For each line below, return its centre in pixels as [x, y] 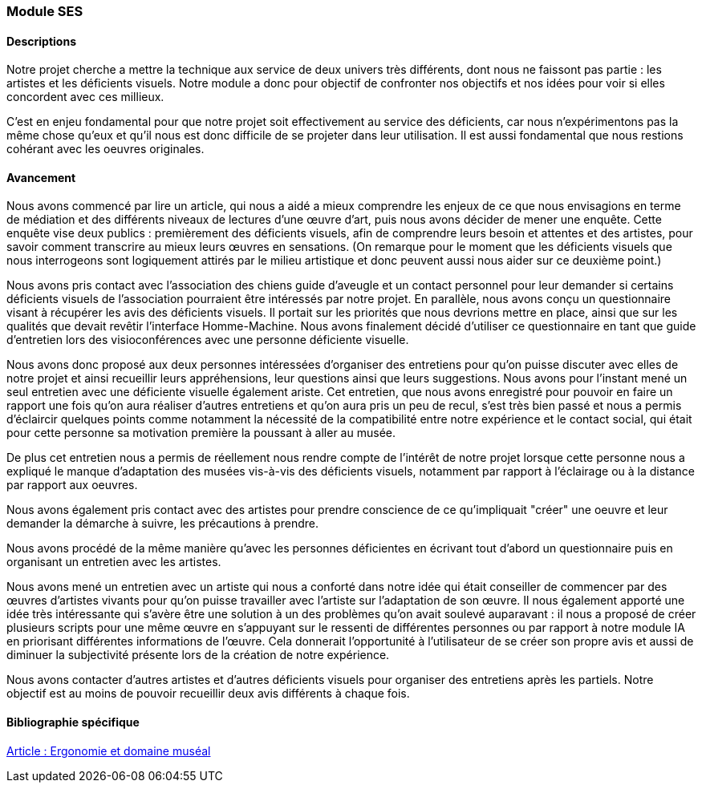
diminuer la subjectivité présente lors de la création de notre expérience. [198, 655]
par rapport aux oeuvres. [72, 485]
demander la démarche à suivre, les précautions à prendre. [162, 524]
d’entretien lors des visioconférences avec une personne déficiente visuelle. [208, 340]
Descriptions [41, 41]
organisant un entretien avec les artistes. [114, 562]
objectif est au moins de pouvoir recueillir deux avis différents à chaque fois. [208, 694]
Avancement [41, 177]
